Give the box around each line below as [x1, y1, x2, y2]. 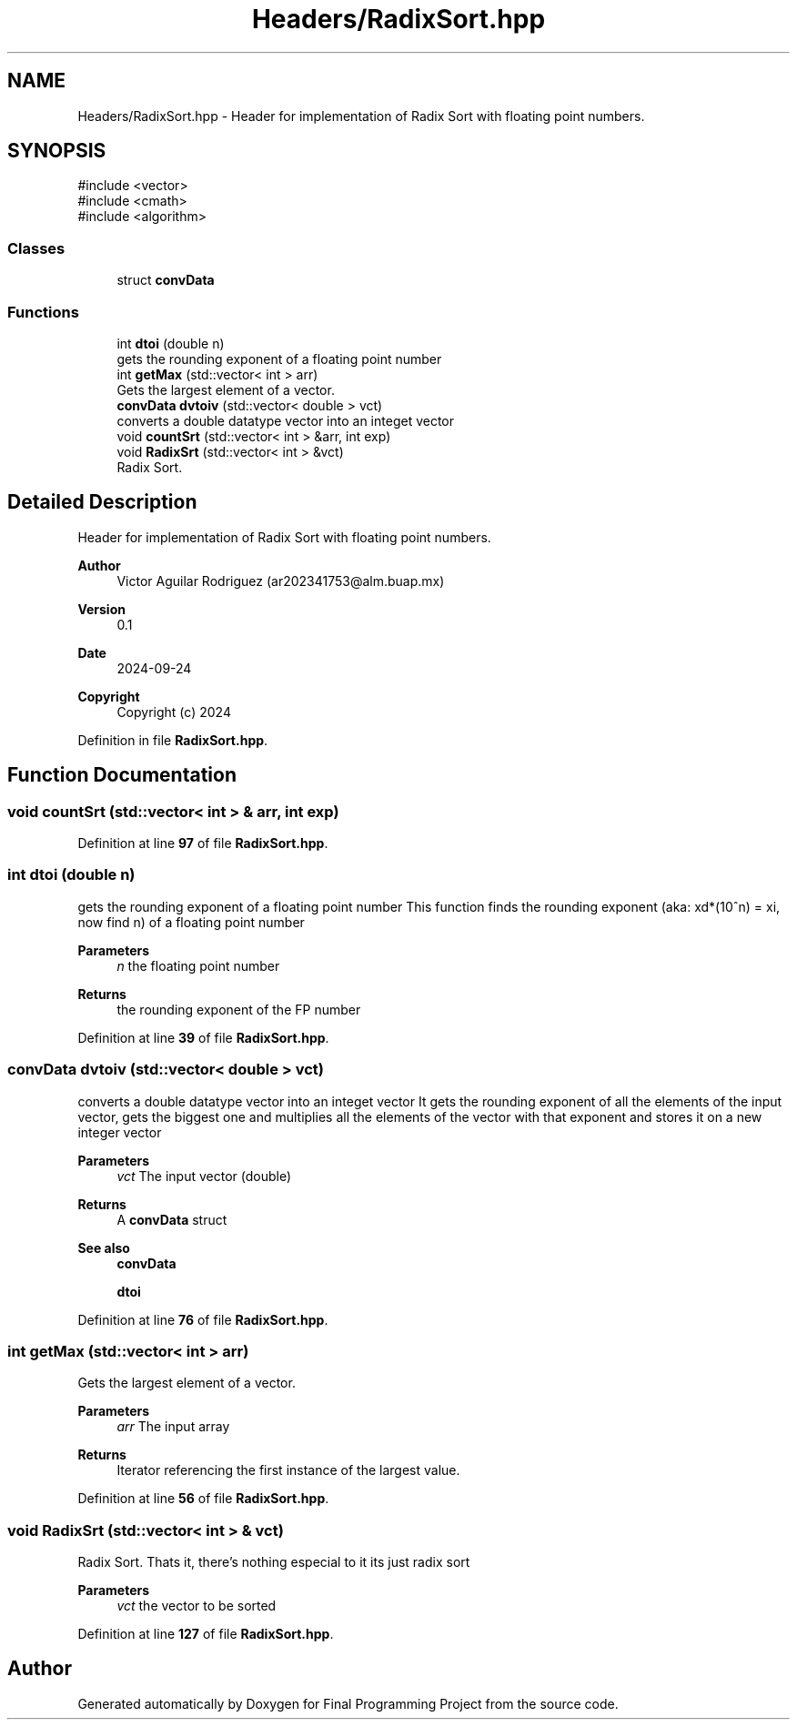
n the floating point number [116, 957, 280, 974]
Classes [7, 238, 66, 258]
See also [77, 1239, 130, 1256]
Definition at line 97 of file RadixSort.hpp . [77, 835, 328, 851]
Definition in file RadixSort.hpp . [77, 732, 268, 748]
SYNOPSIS [7, 139, 106, 163]
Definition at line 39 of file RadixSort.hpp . [77, 1029, 329, 1045]
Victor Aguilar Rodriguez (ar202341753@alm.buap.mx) [116, 572, 445, 589]
